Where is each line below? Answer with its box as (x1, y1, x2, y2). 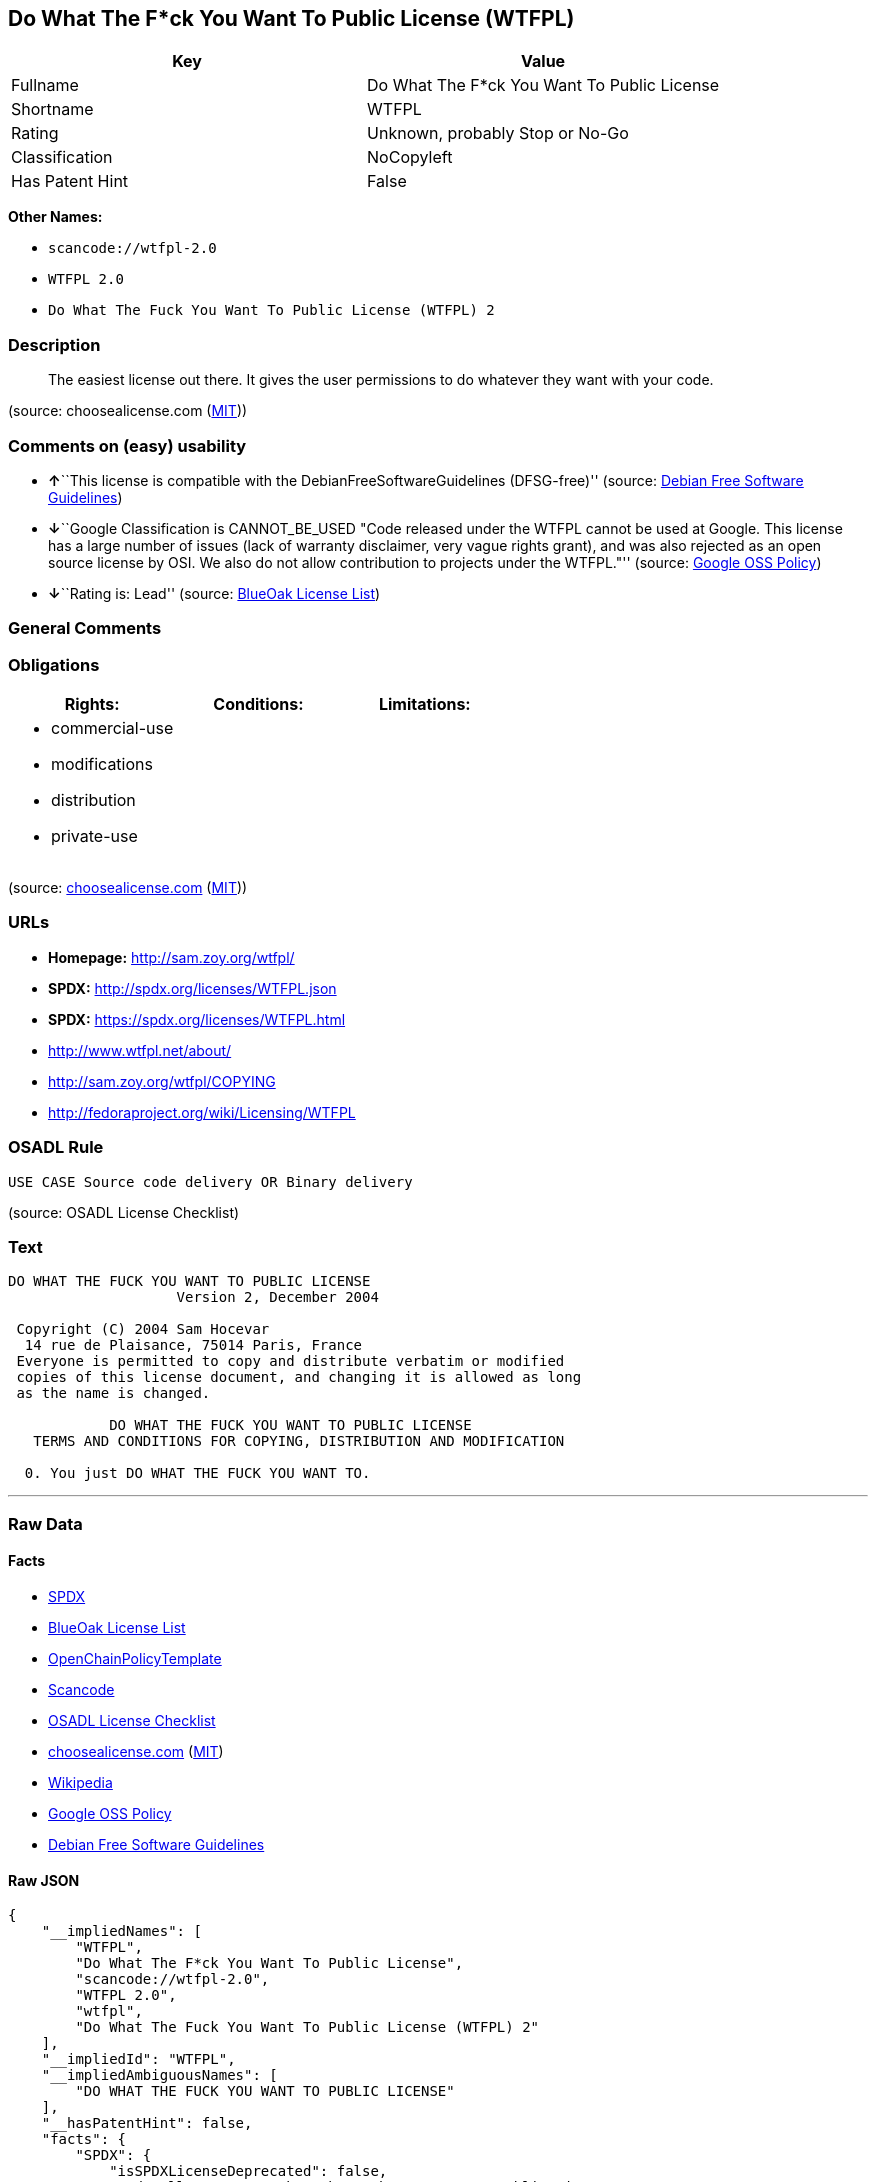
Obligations (8, 654, 100, 675)
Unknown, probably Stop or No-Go (367, 123, 629, 144)
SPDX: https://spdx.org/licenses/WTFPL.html (48, 1010, 346, 1028)
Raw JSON (8, 1871, 80, 1889)
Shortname (11, 99, 94, 120)
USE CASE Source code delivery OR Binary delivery (8, 1173, 413, 1190)
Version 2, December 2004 (176, 1289, 379, 1306)
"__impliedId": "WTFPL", (41, 2051, 236, 2068)
